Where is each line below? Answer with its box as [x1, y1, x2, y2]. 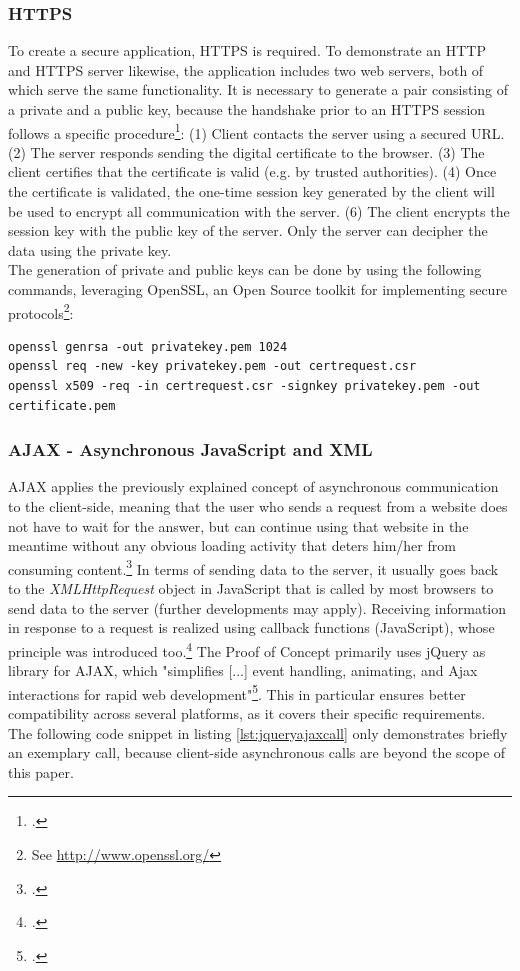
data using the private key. [8, 239, 172, 260]
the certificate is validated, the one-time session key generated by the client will [8, 181, 495, 202]
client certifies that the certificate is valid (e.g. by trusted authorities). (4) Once [8, 161, 497, 182]
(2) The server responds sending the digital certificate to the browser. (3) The [8, 141, 485, 162]
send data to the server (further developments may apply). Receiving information [8, 597, 507, 618]
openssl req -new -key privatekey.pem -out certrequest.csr [8, 359, 417, 374]
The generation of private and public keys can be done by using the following [8, 259, 482, 280]
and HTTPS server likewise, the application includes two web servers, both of [8, 59, 484, 80]
